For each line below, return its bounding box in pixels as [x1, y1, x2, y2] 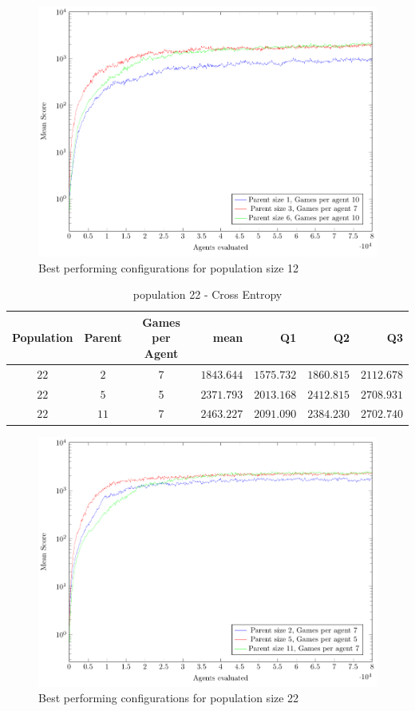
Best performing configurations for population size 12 [38, 259, 299, 276]
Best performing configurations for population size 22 [38, 689, 299, 706]
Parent [84, 329, 122, 346]
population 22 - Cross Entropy [132, 286, 283, 303]
